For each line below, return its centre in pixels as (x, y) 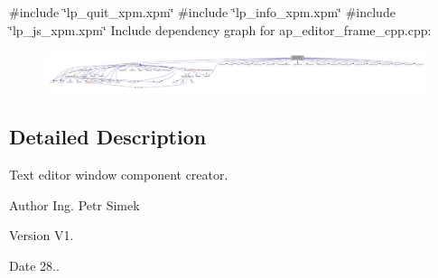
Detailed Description (108, 137)
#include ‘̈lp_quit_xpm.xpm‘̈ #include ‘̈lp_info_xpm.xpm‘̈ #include (202, 12)
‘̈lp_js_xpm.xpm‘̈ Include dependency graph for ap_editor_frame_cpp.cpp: (220, 29)
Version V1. (42, 235)
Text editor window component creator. (119, 174)
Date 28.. (34, 265)
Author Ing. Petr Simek (75, 204)
